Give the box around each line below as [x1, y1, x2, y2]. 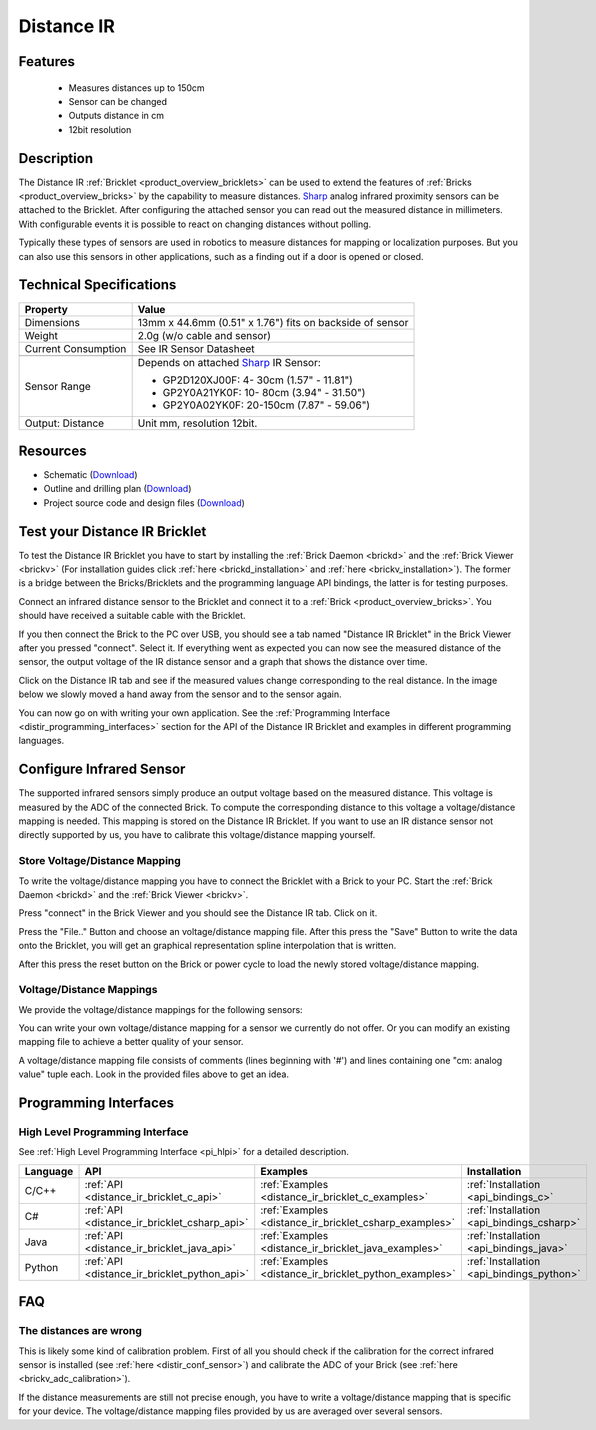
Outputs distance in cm [68, 110, 165, 122]
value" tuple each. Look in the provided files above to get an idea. [18, 1068, 290, 1080]
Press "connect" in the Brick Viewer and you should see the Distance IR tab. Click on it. [18, 907, 378, 919]
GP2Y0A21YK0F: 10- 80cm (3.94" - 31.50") [162, 385, 366, 399]
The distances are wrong [18, 1324, 142, 1338]
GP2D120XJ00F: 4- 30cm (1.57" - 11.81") [162, 373, 354, 387]
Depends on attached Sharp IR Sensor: [137, 355, 322, 369]
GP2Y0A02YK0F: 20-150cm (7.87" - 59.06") [162, 398, 370, 412]
